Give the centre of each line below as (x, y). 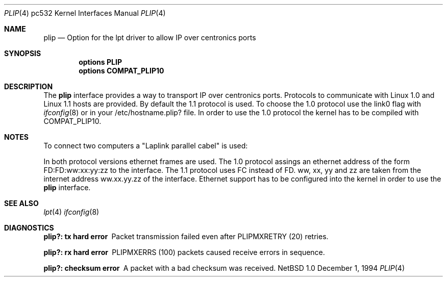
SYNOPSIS (23, 53)
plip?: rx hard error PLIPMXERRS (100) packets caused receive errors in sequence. (184, 252)
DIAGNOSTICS (29, 228)
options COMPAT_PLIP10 (121, 71)
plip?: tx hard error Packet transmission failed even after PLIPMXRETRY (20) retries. (186, 236)
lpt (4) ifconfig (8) (71, 212)
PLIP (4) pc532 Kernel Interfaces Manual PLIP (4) (85, 13)
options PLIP (100, 62)
